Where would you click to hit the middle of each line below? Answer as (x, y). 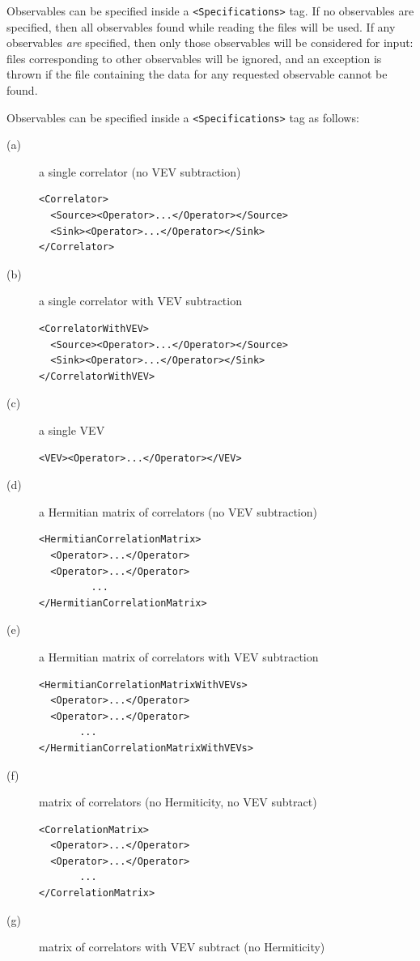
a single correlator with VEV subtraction (140, 301)
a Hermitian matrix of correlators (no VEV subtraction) (178, 511)
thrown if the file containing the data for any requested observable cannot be (197, 74)
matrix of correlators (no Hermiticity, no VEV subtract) (178, 802)
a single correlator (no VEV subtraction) (140, 171)
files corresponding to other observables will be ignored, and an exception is (194, 58)
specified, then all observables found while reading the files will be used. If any (201, 26)
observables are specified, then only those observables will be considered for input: (210, 43)
